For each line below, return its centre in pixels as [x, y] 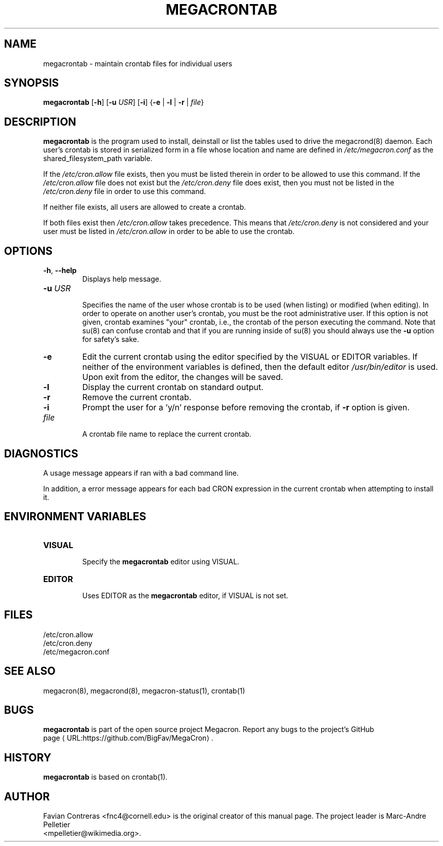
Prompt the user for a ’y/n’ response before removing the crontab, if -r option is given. [246, 408]
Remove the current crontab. [137, 397]
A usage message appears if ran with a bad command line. [141, 473]
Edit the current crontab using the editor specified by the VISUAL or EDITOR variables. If [250, 357]
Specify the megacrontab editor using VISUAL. [161, 561]
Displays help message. [122, 279]
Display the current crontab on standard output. [173, 387]
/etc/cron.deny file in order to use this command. [125, 191]
